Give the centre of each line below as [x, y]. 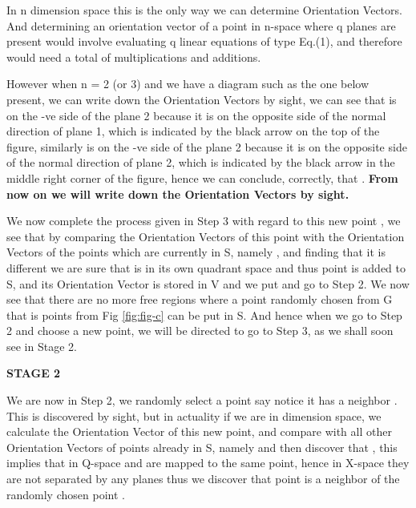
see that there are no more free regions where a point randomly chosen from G [200, 299]
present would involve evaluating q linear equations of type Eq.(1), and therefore [204, 41]
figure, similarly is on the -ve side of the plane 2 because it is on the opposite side [207, 146]
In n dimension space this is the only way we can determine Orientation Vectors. [204, 10]
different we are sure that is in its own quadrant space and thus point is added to [206, 267]
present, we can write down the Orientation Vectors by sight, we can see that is [202, 99]
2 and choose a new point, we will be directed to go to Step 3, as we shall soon [200, 331]
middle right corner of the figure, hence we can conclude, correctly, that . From [202, 177]
